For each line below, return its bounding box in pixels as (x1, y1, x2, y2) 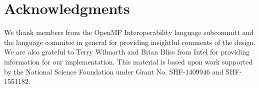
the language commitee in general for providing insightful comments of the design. (4, 36, 256, 47)
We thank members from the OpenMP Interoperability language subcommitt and (4, 27, 254, 37)
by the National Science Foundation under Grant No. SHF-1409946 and (4, 66, 223, 76)
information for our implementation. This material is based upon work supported (4, 56, 253, 66)
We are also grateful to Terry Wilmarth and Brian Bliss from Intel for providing (4, 46, 250, 57)
